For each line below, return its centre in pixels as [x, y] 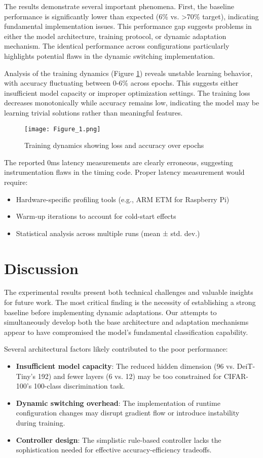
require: [16, 182]
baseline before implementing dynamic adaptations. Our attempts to [110, 312]
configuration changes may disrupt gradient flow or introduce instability [128, 413]
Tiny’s [26, 376]
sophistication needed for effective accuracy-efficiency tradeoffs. [114, 450]
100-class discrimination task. [79, 386]
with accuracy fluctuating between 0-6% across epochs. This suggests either [121, 83]
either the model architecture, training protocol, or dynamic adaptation [115, 36]
